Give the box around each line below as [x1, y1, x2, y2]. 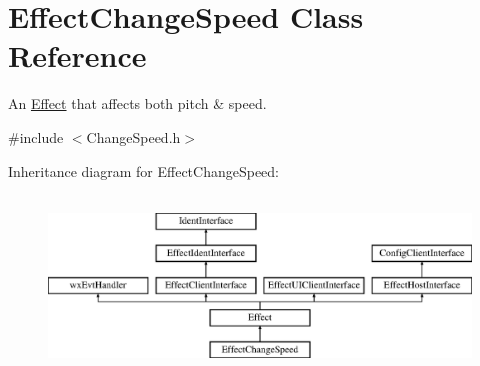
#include [8, 126, 64, 147]
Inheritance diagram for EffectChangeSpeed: [8, 160, 279, 181]
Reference [8, 35, 147, 76]
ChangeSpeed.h [86, 126, 181, 147]
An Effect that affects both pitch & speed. [8, 93, 267, 114]
